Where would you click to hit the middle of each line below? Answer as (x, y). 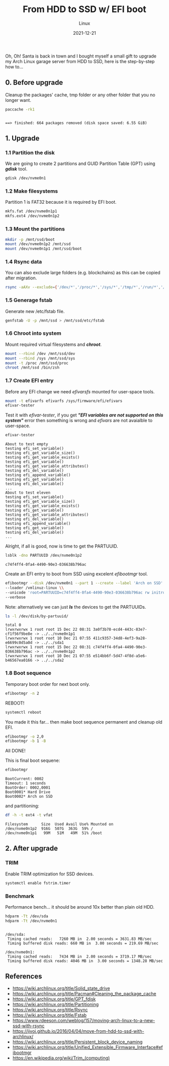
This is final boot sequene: (33, 760)
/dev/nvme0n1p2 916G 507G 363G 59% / (49, 829)
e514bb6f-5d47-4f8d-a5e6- (120, 656)
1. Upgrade (22, 138)
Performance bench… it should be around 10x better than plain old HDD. (80, 907)
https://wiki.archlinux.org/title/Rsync (50, 1010)
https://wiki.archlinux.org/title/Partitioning (56, 1004)
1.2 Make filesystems (32, 191)
